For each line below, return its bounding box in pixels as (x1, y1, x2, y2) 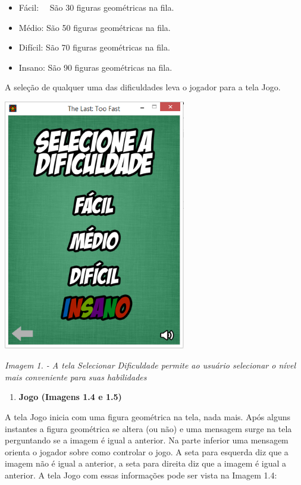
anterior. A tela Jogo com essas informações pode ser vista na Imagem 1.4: (5, 469, 277, 481)
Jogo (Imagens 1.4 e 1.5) (18, 390, 122, 403)
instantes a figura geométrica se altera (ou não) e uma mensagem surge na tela (5, 422, 292, 434)
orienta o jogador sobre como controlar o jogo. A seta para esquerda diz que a (5, 445, 289, 458)
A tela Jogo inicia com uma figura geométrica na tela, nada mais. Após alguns (5, 411, 290, 423)
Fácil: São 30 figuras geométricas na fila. (18, 1, 174, 13)
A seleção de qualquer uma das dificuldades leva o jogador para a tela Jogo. (5, 81, 281, 93)
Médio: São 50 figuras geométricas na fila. (18, 21, 171, 33)
